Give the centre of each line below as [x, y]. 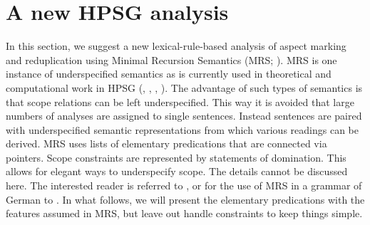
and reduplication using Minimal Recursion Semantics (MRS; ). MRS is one [171, 59]
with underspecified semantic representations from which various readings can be [182, 129]
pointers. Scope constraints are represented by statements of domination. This [176, 157]
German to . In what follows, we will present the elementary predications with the [185, 199]
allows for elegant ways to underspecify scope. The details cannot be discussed [177, 171]
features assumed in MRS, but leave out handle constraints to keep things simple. [184, 213]
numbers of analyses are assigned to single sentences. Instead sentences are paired [184, 116]
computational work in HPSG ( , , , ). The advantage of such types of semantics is [184, 87]
